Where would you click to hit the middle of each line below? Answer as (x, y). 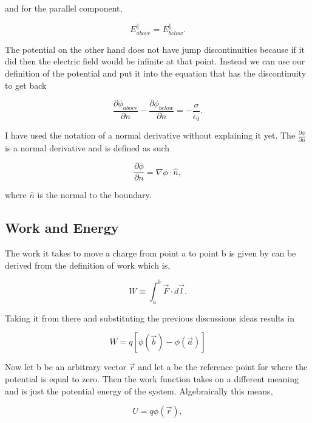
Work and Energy (62, 228)
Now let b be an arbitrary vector (66, 367)
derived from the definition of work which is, (88, 265)
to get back (26, 85)
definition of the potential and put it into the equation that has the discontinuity (156, 73)
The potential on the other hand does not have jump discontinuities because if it (155, 49)
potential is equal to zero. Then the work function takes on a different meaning (152, 378)
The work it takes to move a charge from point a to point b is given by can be (151, 253)
